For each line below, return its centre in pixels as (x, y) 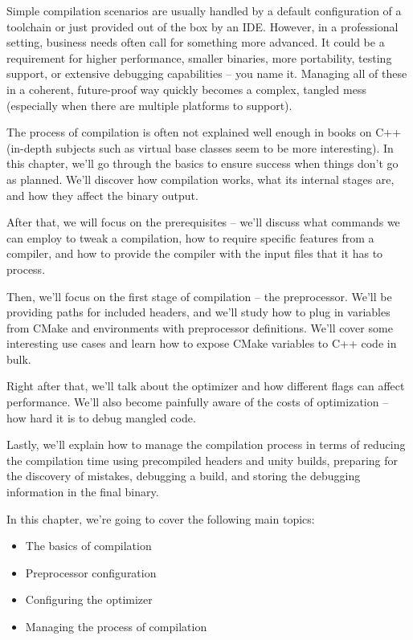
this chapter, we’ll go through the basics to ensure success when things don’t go (202, 163)
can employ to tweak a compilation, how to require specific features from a (190, 237)
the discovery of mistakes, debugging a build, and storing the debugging (184, 476)
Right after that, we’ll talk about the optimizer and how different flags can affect (206, 386)
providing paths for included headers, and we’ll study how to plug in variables (198, 312)
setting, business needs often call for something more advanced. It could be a (196, 42)
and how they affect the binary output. (102, 195)
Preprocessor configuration (91, 572)
